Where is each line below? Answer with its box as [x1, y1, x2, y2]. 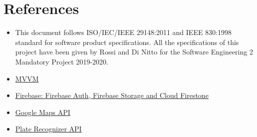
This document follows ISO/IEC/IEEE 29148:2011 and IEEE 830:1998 [15, 27, 232, 37]
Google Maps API [15, 106, 70, 117]
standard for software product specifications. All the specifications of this [15, 36, 239, 47]
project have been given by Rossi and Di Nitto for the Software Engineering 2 [15, 46, 253, 57]
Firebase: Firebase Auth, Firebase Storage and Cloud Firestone [15, 90, 209, 100]
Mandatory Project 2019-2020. [15, 56, 108, 66]
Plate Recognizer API [15, 123, 82, 134]
